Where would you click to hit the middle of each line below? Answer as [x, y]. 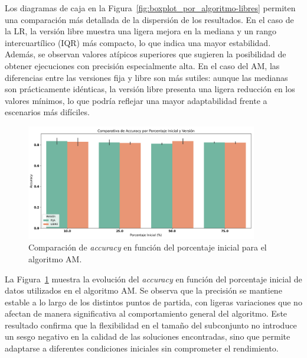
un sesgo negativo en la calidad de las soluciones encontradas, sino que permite [148, 336]
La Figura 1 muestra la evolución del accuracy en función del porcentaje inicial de [153, 279]
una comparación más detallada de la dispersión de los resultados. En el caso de [149, 19]
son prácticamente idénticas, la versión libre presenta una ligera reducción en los [150, 89]
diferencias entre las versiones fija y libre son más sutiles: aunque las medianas [146, 77]
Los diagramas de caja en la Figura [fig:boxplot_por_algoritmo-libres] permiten [150, 8]
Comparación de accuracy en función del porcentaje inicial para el [148, 247]
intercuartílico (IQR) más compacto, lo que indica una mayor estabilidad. [138, 42]
